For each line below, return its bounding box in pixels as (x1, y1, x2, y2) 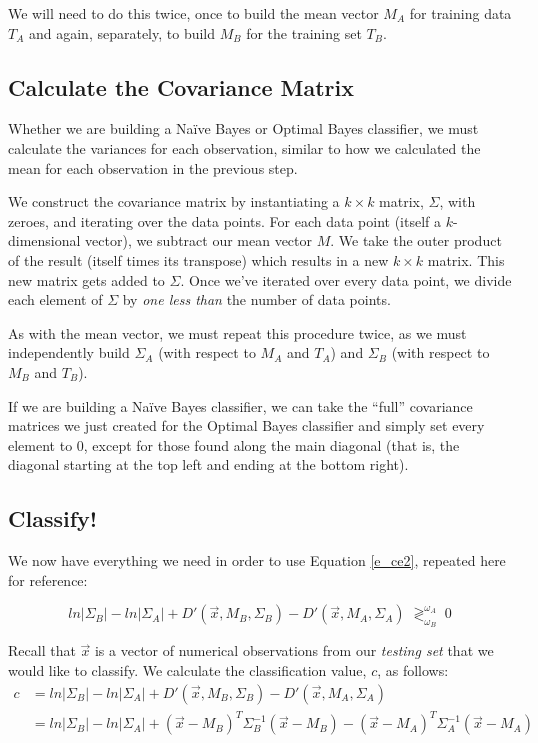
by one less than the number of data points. (122, 289, 391, 310)
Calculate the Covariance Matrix (8, 71, 354, 102)
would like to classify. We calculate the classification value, (8, 660, 367, 681)
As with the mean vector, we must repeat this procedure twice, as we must (8, 322, 467, 343)
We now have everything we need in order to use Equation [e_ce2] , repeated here (8, 550, 506, 571)
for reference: (8, 569, 88, 590)
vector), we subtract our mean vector (85, 230, 313, 251)
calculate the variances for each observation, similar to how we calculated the (8, 137, 481, 158)
